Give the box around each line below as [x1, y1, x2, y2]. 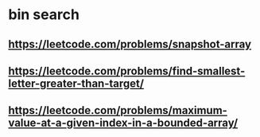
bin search [8, 6, 80, 24]
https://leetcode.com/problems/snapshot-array [8, 37, 252, 51]
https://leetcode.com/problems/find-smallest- [8, 64, 246, 77]
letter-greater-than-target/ [8, 76, 145, 90]
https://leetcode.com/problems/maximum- [8, 104, 228, 117]
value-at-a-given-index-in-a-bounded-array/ [8, 116, 239, 130]
